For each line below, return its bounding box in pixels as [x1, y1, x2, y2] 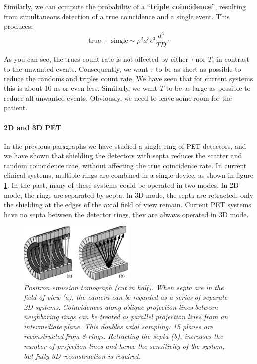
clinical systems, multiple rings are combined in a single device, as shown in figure [4, 170, 253, 180]
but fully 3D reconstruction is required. [24, 350, 141, 361]
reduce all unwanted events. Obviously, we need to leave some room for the [4, 92, 232, 103]
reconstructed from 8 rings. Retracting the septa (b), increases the [24, 331, 223, 341]
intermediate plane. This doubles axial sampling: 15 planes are [24, 321, 213, 331]
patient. [4, 102, 28, 113]
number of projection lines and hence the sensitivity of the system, [24, 340, 225, 351]
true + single [88, 37, 128, 44]
